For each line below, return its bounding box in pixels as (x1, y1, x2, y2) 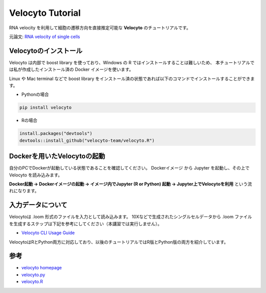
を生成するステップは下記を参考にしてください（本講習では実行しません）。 (9, 220, 162, 227)
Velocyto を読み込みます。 (9, 172, 63, 178)
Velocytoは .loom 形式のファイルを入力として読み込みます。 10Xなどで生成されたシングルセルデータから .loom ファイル (9, 214, 252, 220)
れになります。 (9, 188, 39, 194)
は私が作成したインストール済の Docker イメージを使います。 (9, 67, 134, 73)
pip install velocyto (19, 105, 72, 111)
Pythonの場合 (21, 91, 49, 97)
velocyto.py (21, 272, 45, 278)
